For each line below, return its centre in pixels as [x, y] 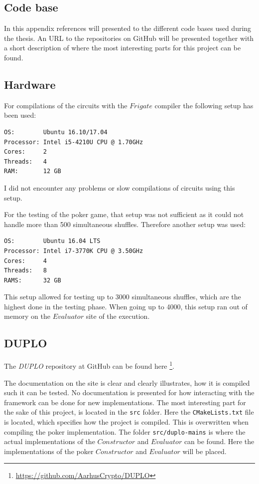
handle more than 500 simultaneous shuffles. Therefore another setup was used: [125, 224]
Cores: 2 [25, 152]
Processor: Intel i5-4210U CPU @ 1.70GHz [74, 142]
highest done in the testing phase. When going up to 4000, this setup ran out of [126, 306]
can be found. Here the [219, 441]
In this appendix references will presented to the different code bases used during [128, 28]
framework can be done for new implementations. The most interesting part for [125, 402]
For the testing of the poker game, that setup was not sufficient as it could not [124, 214]
